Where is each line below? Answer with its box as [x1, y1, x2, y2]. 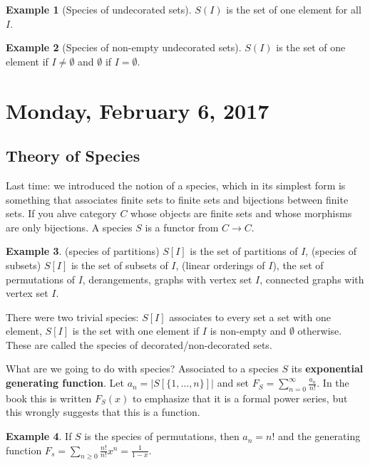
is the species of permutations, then [84, 429, 240, 444]
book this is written [6, 390, 92, 405]
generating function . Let [6, 375, 124, 390]
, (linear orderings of [175, 257, 265, 272]
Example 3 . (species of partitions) [6, 244, 160, 258]
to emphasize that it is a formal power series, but [133, 390, 348, 405]
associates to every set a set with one [169, 309, 331, 324]
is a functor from [145, 219, 219, 234]
